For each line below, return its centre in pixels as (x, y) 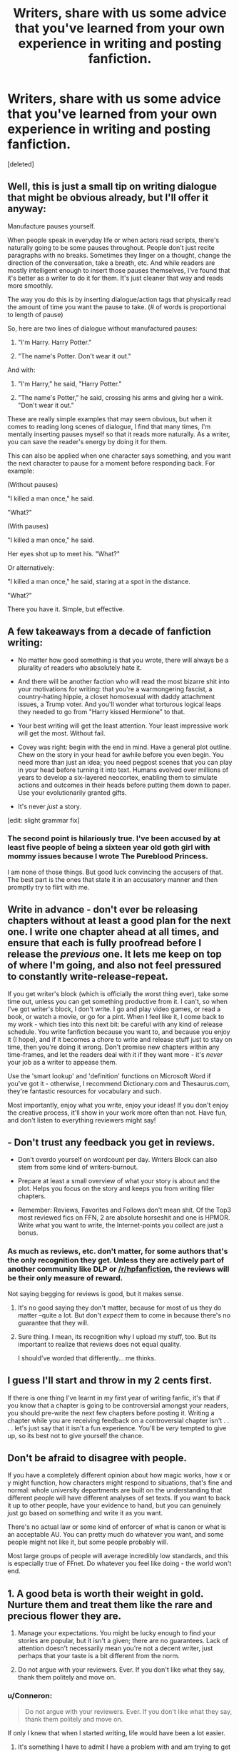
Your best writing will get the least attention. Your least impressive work (123, 726)
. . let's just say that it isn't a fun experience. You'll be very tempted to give (117, 1428)
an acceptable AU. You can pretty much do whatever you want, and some (116, 1535)
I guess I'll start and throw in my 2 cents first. (110, 1381)
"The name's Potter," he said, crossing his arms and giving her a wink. (121, 397)
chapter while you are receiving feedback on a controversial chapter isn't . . (118, 1420)
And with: (21, 370)
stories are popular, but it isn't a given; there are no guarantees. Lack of (123, 1641)
